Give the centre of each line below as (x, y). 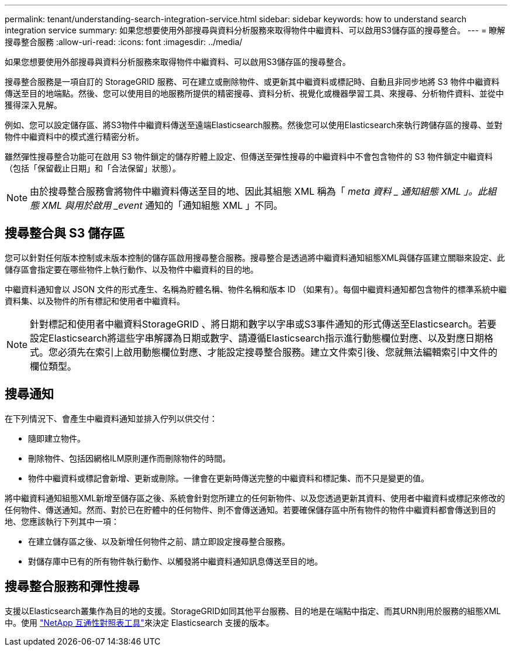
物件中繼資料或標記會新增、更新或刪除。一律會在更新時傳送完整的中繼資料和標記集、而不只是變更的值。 (229, 478)
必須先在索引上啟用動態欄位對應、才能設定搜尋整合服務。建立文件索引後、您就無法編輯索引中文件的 (278, 352)
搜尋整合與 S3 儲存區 (65, 233)
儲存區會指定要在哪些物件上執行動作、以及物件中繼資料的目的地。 (132, 269)
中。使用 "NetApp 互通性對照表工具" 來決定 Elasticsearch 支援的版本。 (139, 622)
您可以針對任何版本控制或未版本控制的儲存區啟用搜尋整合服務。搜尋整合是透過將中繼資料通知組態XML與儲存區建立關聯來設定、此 (255, 257)
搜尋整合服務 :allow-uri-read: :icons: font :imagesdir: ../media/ (124, 42)
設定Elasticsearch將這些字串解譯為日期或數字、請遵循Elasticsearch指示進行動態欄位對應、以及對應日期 (257, 338)
